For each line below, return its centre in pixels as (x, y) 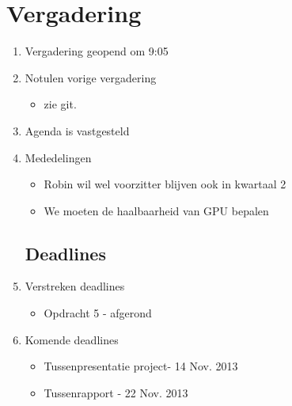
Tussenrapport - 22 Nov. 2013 (116, 392)
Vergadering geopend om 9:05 (97, 51)
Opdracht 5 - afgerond (98, 313)
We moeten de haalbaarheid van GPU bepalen (156, 210)
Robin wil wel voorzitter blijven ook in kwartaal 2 (165, 184)
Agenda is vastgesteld (77, 130)
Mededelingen (58, 157)
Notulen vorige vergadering (91, 77)
